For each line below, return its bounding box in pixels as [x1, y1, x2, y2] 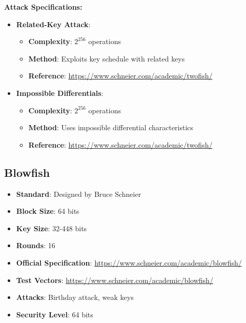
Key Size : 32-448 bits [16, 223, 87, 233]
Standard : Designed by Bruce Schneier [16, 188, 141, 199]
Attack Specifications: [4, 2, 83, 12]
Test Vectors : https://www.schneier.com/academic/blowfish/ [16, 274, 213, 285]
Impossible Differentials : [16, 87, 104, 98]
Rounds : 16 [16, 240, 55, 251]
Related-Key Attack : [16, 18, 91, 29]
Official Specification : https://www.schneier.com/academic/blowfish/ [16, 257, 242, 268]
